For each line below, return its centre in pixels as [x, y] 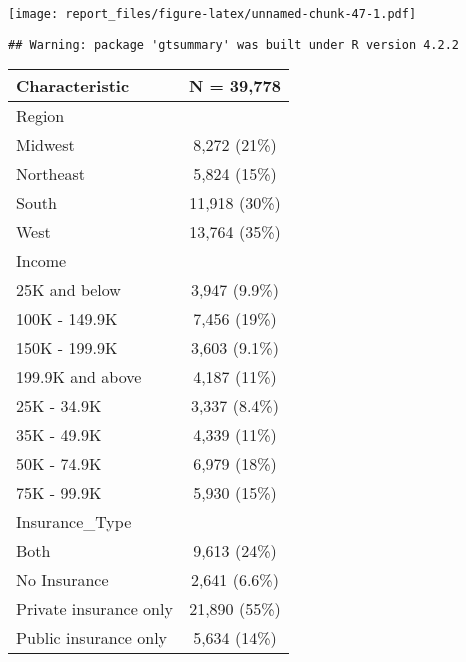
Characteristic [73, 86]
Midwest [45, 145]
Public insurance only [92, 638]
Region [40, 116]
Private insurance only [94, 609]
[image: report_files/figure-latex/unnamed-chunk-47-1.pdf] [212, 14]
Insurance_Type [74, 522]
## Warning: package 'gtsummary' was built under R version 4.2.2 [234, 44]
